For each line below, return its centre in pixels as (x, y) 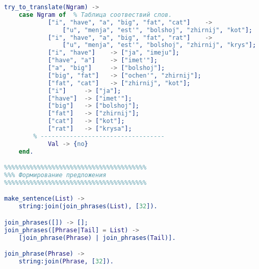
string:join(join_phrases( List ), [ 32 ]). (88, 206)
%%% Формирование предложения (55, 175)
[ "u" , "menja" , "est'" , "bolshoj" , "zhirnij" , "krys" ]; (159, 45)
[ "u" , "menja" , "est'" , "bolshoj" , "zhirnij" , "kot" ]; (157, 30)
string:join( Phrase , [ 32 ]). (66, 261)
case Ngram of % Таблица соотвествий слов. (95, 15)
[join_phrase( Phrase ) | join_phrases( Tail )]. (97, 238)
